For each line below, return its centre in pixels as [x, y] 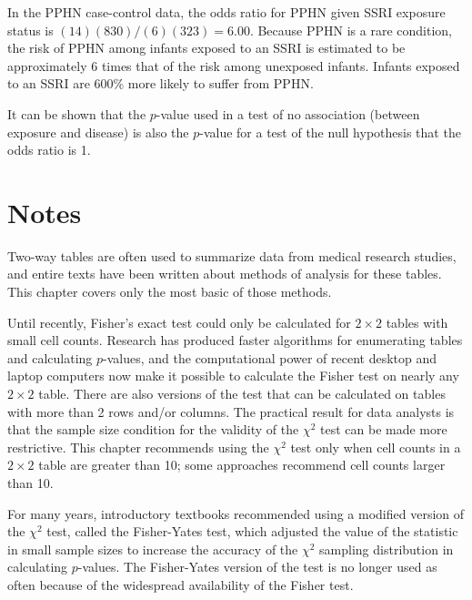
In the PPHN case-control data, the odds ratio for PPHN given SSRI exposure [226, 12]
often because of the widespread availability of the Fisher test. [181, 584]
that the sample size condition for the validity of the [153, 429]
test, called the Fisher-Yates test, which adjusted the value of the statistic [252, 531]
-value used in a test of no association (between [288, 113]
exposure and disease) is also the [98, 132]
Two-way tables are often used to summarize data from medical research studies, [232, 255]
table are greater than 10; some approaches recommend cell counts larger [242, 465]
